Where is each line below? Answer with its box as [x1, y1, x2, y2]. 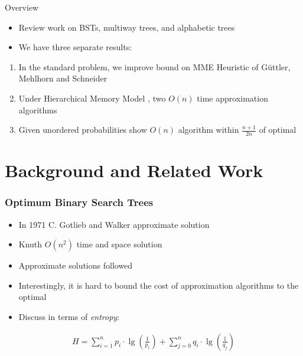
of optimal [259, 123, 297, 136]
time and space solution [76, 238, 162, 250]
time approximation [197, 92, 268, 104]
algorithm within [178, 123, 239, 136]
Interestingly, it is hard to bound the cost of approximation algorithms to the [18, 279, 299, 291]
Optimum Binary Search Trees [5, 195, 154, 210]
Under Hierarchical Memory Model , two [18, 92, 166, 104]
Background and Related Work [5, 158, 263, 182]
